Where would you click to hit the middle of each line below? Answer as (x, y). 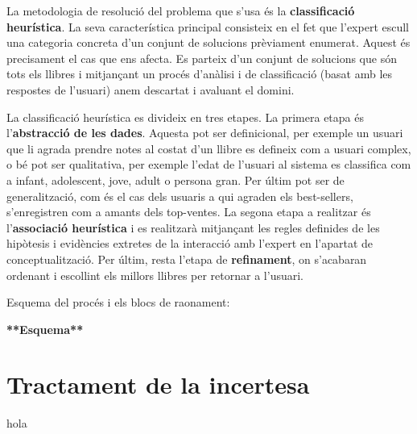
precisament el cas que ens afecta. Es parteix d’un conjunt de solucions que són (202, 58)
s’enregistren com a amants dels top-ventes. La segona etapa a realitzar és (189, 212)
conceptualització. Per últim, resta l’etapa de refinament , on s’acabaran (187, 259)
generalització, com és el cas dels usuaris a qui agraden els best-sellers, (180, 196)
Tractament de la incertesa (158, 384)
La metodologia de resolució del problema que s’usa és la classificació (181, 10)
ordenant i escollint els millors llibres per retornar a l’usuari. (155, 275)
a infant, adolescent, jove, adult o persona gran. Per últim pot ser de (175, 179)
